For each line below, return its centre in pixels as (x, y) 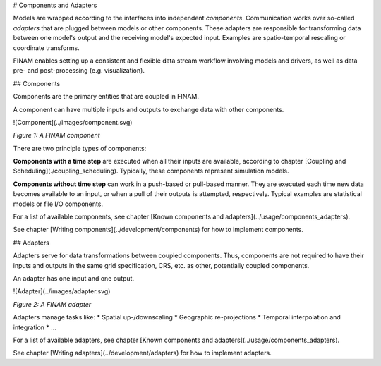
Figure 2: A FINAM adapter (52, 304)
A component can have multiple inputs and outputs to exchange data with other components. (149, 109)
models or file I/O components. (58, 204)
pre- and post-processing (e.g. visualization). (79, 71)
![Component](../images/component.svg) (73, 122)
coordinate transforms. (47, 48)
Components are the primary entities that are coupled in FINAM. (106, 97)
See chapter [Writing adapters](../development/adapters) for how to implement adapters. (142, 353)
